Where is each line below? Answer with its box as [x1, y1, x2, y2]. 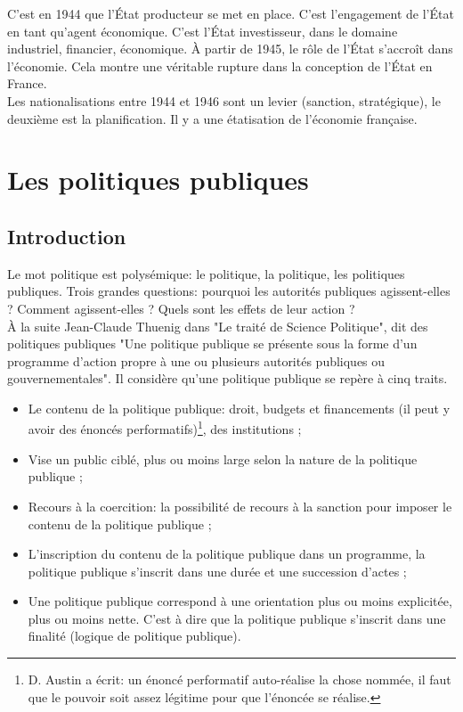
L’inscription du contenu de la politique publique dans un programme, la [28, 544, 426, 563]
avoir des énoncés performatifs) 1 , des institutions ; [28, 417, 302, 438]
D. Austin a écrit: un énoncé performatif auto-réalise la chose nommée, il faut [28, 670, 451, 689]
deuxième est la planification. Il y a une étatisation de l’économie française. [7, 109, 418, 127]
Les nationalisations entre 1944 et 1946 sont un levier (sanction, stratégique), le [7, 91, 441, 110]
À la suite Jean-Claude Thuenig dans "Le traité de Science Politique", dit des [7, 316, 428, 335]
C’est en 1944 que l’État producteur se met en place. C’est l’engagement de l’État [7, 4, 454, 22]
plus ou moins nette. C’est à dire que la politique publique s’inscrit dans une [28, 609, 446, 627]
